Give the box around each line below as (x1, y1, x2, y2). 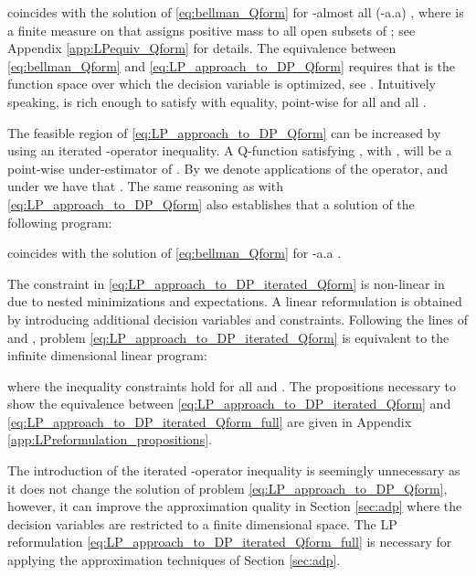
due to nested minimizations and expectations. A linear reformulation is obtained (7, 292, 462, 311)
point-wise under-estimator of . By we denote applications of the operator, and (7, 158, 449, 177)
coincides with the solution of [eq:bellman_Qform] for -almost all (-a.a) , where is (7, 3, 464, 21)
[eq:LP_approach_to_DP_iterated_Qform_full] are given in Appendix (7, 411, 412, 431)
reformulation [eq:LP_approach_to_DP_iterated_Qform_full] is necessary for (7, 532, 452, 551)
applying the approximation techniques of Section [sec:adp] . (7, 550, 341, 570)
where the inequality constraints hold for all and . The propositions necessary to (7, 376, 457, 395)
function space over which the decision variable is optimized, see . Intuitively (7, 74, 436, 93)
